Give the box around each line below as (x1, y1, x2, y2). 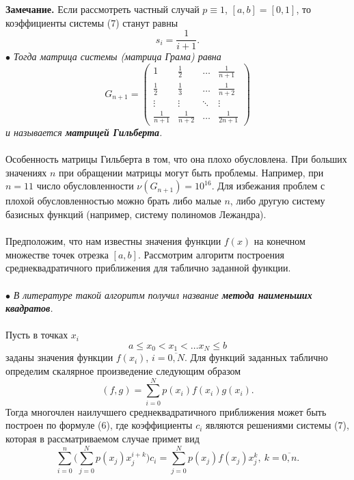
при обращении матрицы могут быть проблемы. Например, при (59, 165, 324, 179)
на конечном (254, 234, 305, 248)
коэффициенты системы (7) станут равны (5, 15, 178, 29)
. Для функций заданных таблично (184, 350, 328, 364)
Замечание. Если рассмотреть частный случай (5, 2, 200, 16)
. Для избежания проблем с (211, 178, 325, 193)
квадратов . (5, 301, 53, 315)
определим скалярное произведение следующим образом (5, 364, 241, 378)
